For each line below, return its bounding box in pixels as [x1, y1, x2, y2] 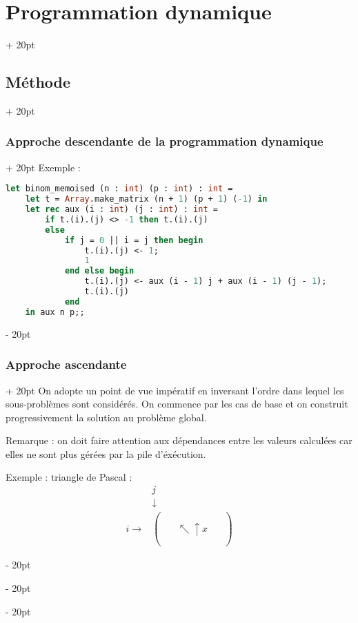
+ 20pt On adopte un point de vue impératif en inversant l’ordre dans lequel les [6, 383, 344, 397]
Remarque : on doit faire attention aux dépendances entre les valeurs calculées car [6, 433, 352, 448]
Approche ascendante [6, 356, 127, 373]
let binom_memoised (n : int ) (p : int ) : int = [6, 184, 233, 194]
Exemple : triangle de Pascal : [6, 470, 132, 484]
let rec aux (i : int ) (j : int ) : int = [25, 204, 218, 215]
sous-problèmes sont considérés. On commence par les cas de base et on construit [6, 396, 348, 411]
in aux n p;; [25, 307, 85, 317]
